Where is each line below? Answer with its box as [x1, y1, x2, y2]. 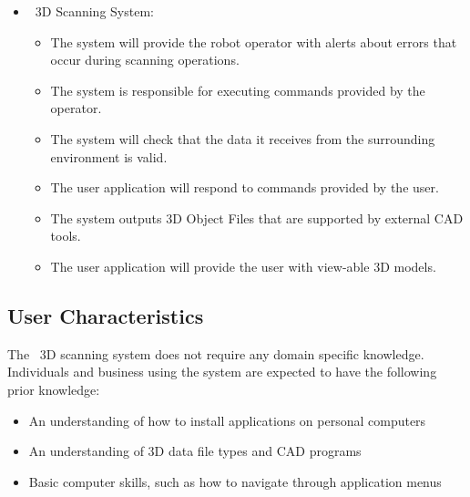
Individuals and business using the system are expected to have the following [7, 362, 437, 381]
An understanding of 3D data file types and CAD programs [28, 441, 362, 461]
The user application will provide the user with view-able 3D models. [50, 256, 436, 275]
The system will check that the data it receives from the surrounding [50, 129, 435, 148]
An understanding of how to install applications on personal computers [28, 410, 426, 430]
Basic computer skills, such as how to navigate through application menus [28, 471, 442, 491]
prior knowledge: [7, 379, 100, 399]
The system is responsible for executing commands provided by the [50, 80, 425, 99]
